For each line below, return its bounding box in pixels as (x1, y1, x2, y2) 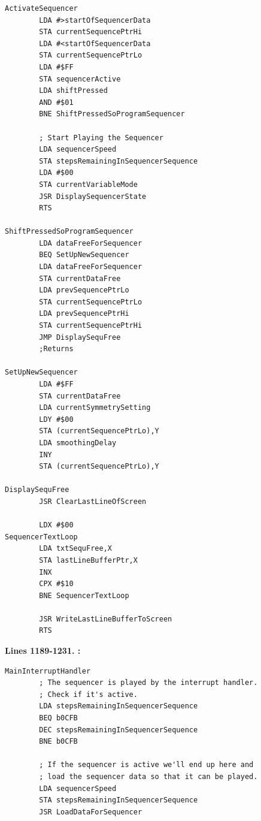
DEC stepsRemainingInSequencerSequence (39, 725, 198, 734)
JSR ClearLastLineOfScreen (39, 497, 147, 506)
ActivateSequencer (5, 4, 78, 13)
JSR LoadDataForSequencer (39, 807, 142, 816)
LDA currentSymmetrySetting (39, 403, 151, 412)
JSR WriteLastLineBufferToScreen (39, 614, 172, 623)
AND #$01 (39, 98, 74, 107)
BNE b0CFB (39, 737, 78, 746)
